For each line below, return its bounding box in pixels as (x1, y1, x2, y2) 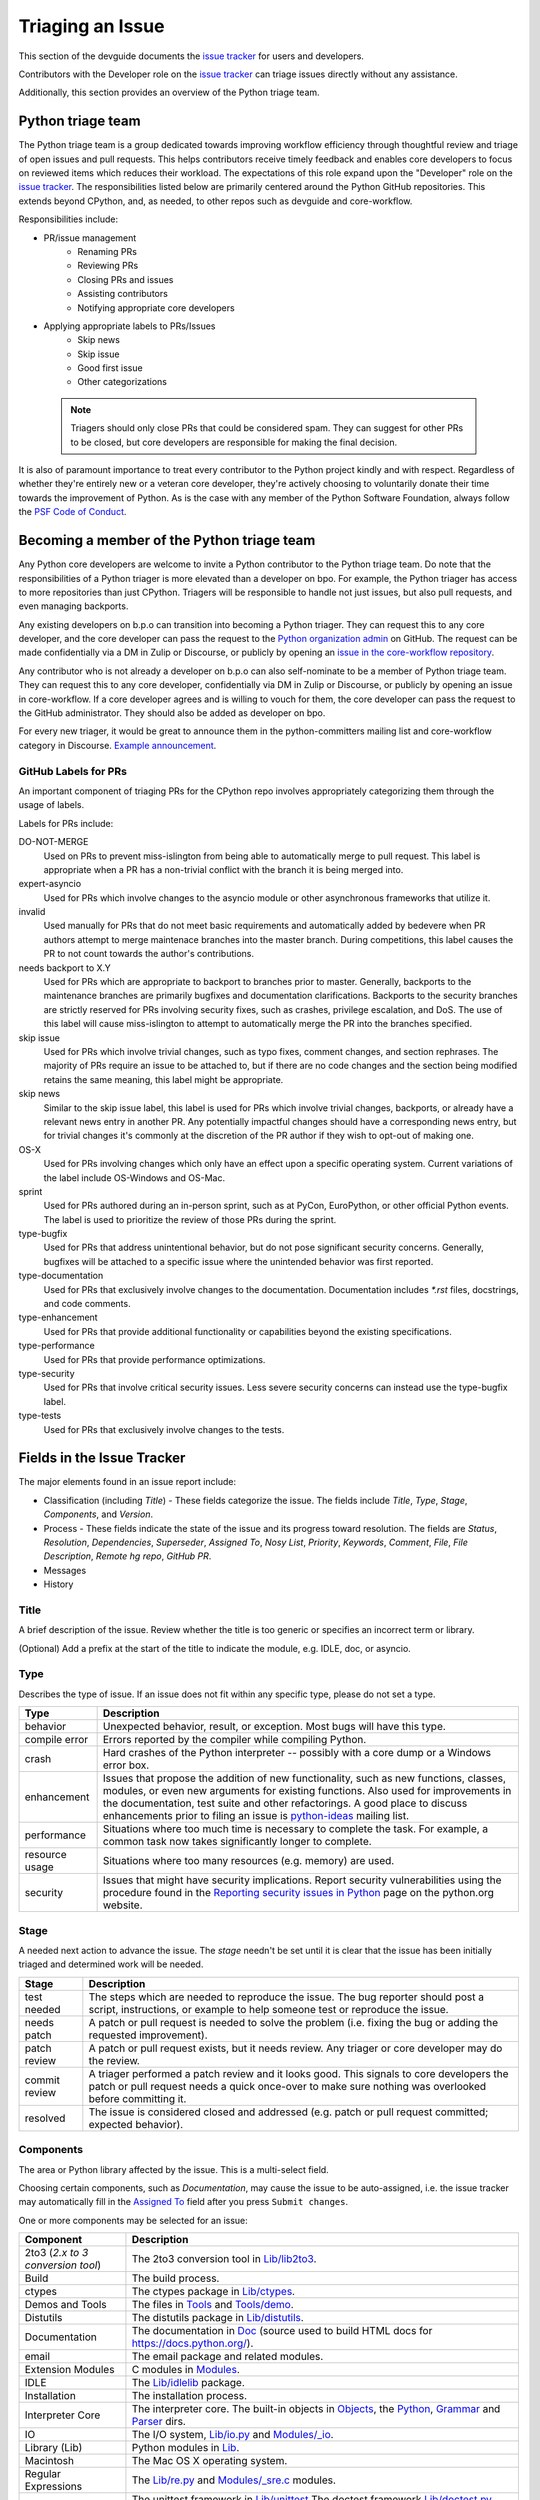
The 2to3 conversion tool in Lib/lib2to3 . (131, 2252, 317, 2266)
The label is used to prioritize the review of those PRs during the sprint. (43, 1213, 337, 1225)
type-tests (18, 1410, 62, 1422)
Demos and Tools (24, 2298, 107, 2312)
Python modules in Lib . (131, 2441, 240, 2455)
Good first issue (77, 362, 144, 374)
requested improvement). (88, 2028, 209, 2042)
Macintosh (24, 2454, 75, 2468)
